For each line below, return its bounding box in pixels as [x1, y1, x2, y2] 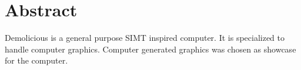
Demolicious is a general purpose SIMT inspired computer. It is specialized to [5, 32, 285, 44]
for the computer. [5, 54, 68, 66]
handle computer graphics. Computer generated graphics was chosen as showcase [5, 43, 296, 55]
